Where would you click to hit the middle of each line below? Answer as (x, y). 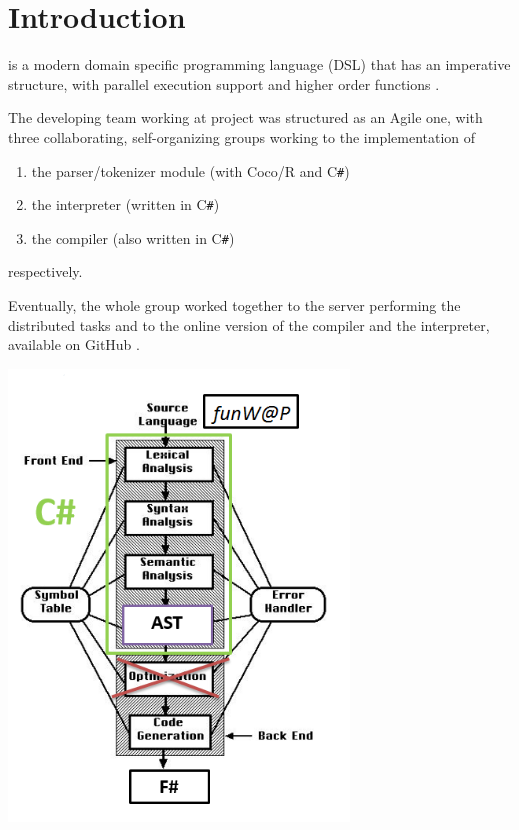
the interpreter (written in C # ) (125, 204)
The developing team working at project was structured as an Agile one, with (245, 117)
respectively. (45, 271)
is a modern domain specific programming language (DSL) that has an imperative (259, 64)
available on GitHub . (74, 344)
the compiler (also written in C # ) (133, 237)
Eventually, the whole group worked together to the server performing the (234, 305)
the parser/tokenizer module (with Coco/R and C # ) (190, 170)
